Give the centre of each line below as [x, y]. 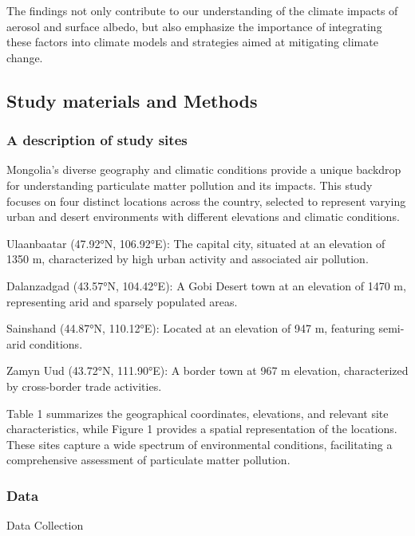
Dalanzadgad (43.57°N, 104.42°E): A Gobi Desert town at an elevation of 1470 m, [206, 285]
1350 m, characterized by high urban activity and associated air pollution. [188, 259]
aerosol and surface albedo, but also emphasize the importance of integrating [194, 26]
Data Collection [45, 525]
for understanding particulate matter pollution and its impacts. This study [190, 185]
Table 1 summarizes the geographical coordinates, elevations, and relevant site [198, 413]
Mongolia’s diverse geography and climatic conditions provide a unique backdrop [204, 169]
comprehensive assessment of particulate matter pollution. [148, 460]
